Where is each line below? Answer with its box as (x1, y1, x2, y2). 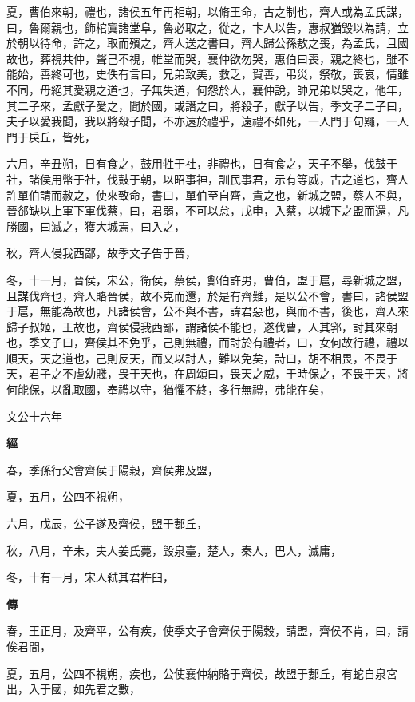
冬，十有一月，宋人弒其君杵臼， (6, 569, 174, 585)
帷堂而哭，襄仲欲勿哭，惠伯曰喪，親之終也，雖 (151, 50, 397, 66)
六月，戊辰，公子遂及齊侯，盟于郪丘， (6, 515, 207, 532)
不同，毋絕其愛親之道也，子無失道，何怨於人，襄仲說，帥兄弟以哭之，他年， (6, 81, 409, 97)
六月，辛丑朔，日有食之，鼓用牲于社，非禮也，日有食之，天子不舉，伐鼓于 (6, 155, 397, 172)
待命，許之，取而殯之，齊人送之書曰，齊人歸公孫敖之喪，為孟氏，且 (39, 34, 397, 51)
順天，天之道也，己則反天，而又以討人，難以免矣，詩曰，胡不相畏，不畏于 (6, 349, 397, 366)
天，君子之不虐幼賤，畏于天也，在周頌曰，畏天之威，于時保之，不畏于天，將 (6, 365, 409, 382)
